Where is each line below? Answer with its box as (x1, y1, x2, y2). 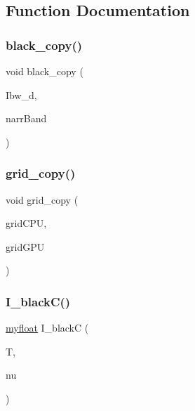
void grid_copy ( (6, 192, 79, 207)
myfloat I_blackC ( (6, 320, 89, 335)
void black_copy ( (6, 64, 83, 78)
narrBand (6, 111, 47, 126)
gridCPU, (6, 216, 47, 230)
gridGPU (6, 239, 45, 254)
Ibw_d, (6, 87, 37, 102)
